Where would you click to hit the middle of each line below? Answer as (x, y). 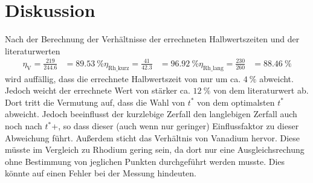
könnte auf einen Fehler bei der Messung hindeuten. (101, 173)
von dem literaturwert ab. (261, 90)
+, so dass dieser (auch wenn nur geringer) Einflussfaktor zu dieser (175, 126)
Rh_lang (213, 68)
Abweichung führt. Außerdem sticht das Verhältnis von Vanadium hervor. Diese (152, 137)
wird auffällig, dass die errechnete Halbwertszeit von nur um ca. (123, 78)
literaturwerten (33, 50)
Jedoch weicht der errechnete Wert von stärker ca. (98, 90)
